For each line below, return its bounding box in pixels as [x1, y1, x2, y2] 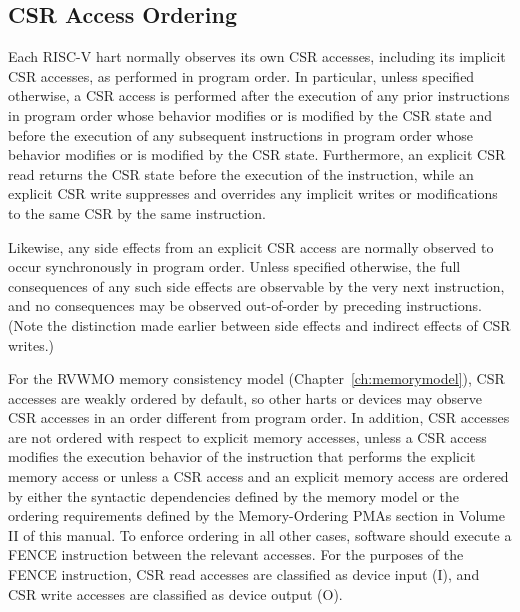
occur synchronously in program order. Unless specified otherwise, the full [8, 256, 461, 277]
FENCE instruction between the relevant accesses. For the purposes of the [8, 544, 464, 565]
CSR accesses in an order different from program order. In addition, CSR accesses [8, 407, 510, 428]
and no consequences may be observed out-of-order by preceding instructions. [8, 295, 482, 316]
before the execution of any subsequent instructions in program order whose [8, 124, 473, 145]
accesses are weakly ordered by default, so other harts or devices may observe [8, 387, 483, 408]
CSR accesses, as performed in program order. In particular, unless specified [8, 65, 475, 86]
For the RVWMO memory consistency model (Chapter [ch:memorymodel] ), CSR [8, 368, 505, 389]
